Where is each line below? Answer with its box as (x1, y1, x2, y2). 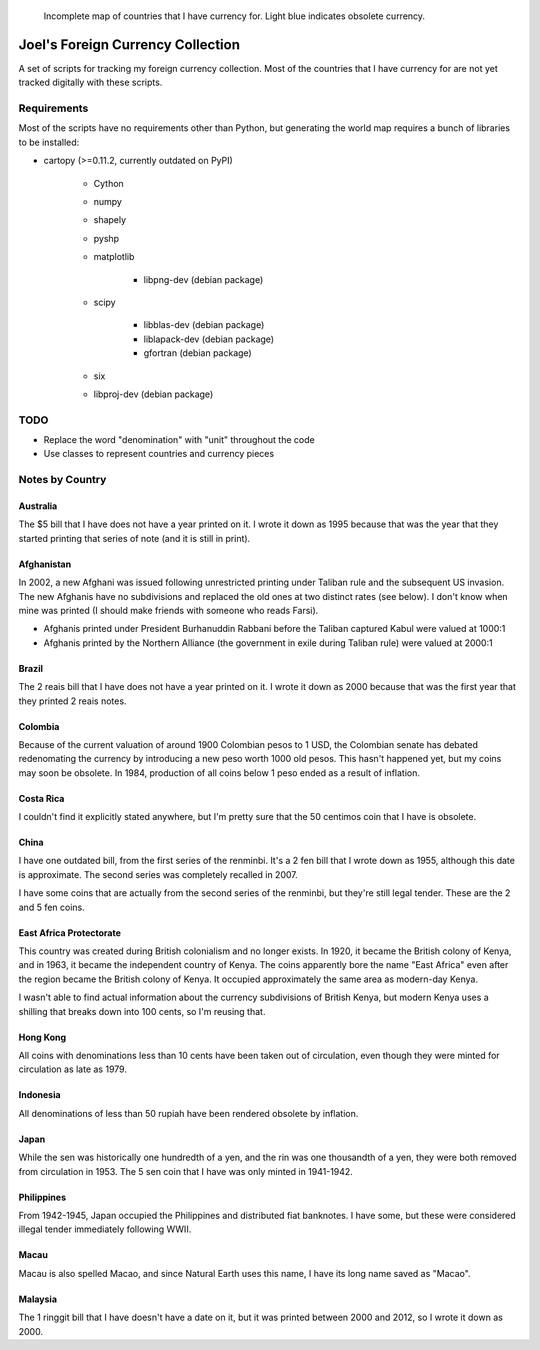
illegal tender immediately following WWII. (18, 1223, 192, 1235)
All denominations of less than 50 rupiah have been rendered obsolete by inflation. (18, 1107, 359, 1119)
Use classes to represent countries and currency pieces (43, 448, 275, 460)
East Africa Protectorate (18, 926, 122, 939)
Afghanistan (18, 558, 72, 570)
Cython (93, 177, 124, 189)
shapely (93, 214, 127, 226)
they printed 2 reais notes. (18, 695, 127, 707)
